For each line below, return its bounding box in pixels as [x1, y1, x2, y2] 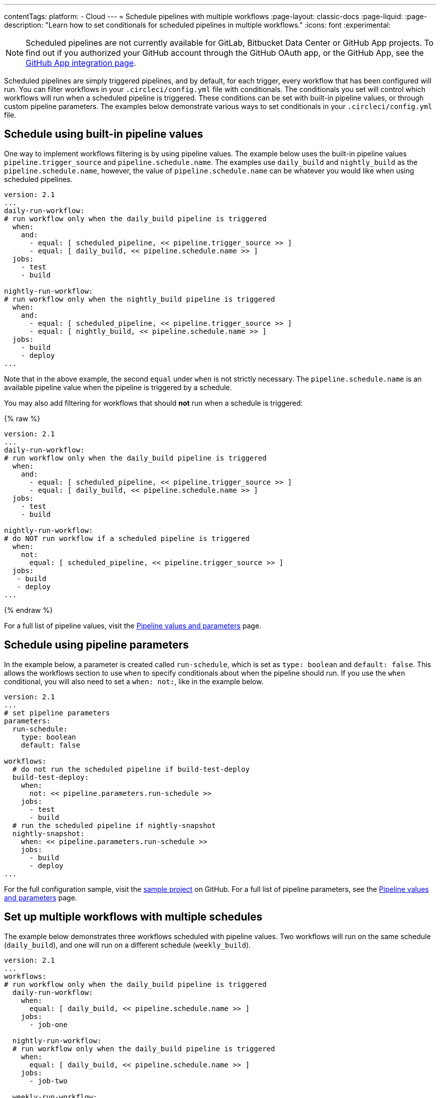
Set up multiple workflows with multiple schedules [4, 910, 263, 924]
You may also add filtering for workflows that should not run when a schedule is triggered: [4, 398, 303, 407]
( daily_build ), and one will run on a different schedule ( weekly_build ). [4, 940, 251, 949]
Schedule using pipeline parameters [4, 638, 189, 652]
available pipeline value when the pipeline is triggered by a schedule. [4, 383, 232, 392]
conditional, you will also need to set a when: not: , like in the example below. [4, 677, 264, 686]
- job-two [29, 1076, 68, 1085]
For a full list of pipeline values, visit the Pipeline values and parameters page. [4, 621, 262, 630]
